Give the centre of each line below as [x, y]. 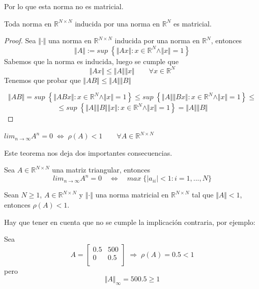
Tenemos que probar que [42, 80]
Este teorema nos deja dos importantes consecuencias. [88, 152]
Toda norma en [28, 23]
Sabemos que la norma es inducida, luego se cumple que [91, 61]
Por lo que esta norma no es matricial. [64, 6]
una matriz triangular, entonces [101, 170]
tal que [203, 195]
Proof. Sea [20, 40]
